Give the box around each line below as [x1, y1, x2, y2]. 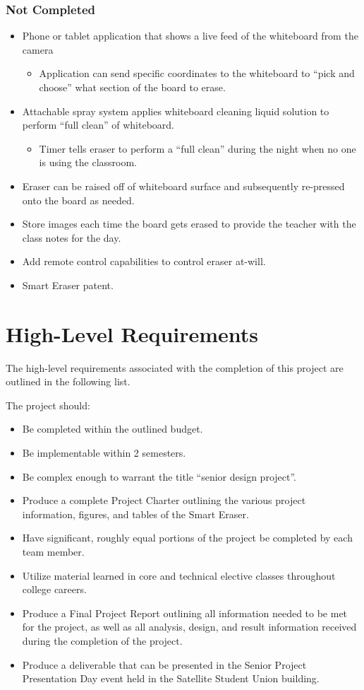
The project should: [6, 397, 90, 412]
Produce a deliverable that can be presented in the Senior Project [22, 657, 307, 672]
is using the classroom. [39, 155, 137, 170]
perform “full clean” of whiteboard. [22, 117, 175, 132]
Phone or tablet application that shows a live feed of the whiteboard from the [22, 28, 358, 43]
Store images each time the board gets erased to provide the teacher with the [22, 216, 356, 231]
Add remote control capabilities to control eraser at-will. [22, 254, 266, 269]
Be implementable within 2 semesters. [22, 445, 186, 460]
